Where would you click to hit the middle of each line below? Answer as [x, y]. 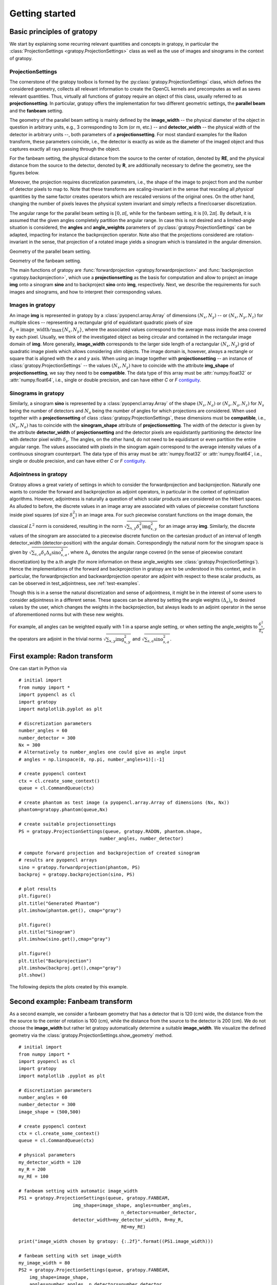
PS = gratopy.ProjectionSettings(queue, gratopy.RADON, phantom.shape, [111, 831]
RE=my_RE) [134, 1227]
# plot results [38, 889]
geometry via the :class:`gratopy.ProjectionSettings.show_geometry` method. [91, 1035]
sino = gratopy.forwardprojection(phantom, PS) [80, 867]
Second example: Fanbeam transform [71, 1002]
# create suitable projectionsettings [67, 824]
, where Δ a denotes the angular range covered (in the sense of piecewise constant [155, 553]
